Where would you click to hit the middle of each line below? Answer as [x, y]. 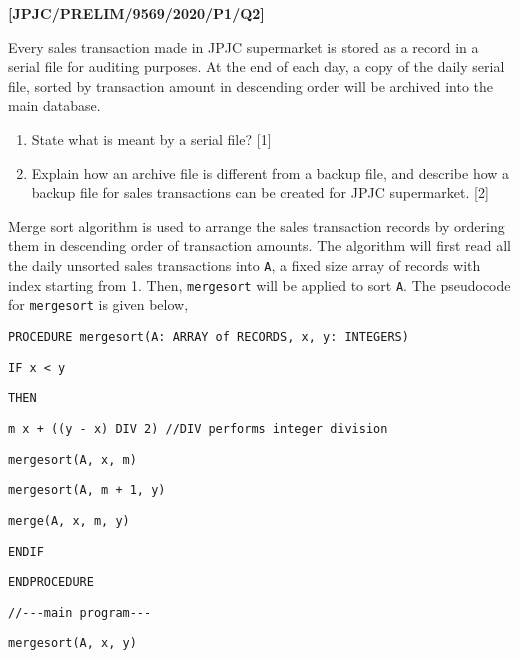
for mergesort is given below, [98, 304]
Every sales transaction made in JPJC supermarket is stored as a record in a [243, 46]
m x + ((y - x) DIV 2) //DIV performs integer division [198, 428]
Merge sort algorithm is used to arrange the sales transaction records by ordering [256, 225]
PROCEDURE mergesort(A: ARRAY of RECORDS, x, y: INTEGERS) [208, 336]
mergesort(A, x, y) [72, 643]
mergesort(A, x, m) [72, 459]
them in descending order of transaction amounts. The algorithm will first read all [260, 245]
